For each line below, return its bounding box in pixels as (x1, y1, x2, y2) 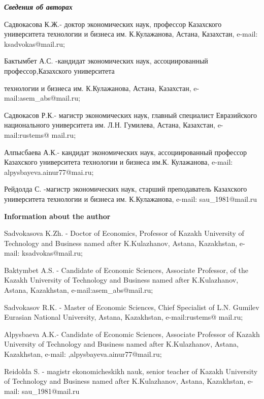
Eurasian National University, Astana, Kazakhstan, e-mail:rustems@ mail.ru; (4, 312, 243, 322)
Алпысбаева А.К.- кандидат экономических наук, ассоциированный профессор (4, 146, 247, 157)
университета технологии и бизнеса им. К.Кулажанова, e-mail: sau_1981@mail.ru (4, 193, 257, 204)
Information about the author (4, 210, 111, 221)
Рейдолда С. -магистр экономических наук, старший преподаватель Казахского (4, 183, 247, 194)
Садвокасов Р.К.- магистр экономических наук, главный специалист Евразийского (4, 109, 257, 120)
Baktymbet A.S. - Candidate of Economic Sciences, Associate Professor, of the (4, 264, 248, 275)
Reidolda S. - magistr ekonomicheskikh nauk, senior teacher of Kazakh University (4, 365, 258, 376)
